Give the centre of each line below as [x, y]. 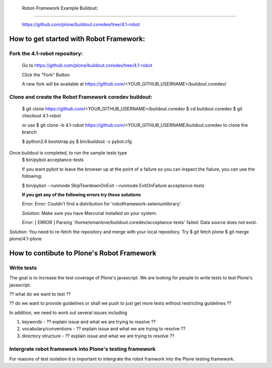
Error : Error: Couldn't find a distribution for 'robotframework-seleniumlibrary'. [102, 204]
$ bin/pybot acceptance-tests [53, 160]
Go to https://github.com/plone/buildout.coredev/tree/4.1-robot [87, 65]
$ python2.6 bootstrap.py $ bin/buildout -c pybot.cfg [77, 141]
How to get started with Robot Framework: [77, 39]
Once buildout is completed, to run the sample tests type [68, 153]
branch [29, 132]
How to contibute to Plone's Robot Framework [83, 253]
